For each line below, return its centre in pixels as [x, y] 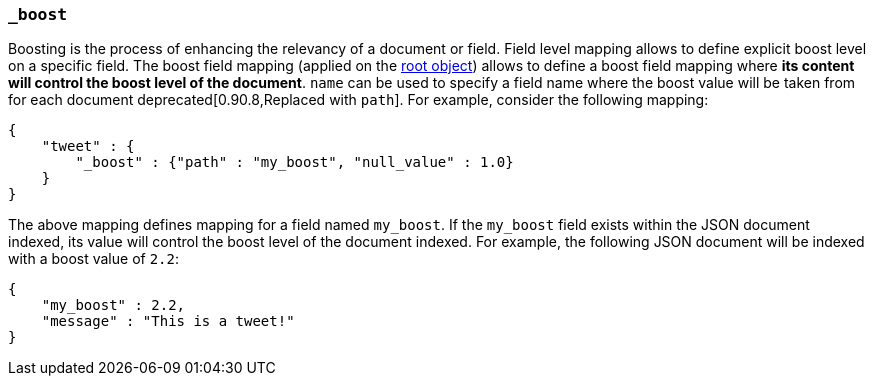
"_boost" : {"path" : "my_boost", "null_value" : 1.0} [294, 162]
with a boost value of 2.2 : [93, 259]
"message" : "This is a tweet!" [168, 321]
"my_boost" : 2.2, [113, 305]
